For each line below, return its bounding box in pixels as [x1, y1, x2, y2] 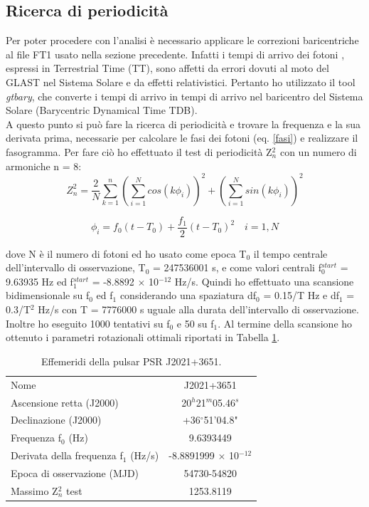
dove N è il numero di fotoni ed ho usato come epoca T [6, 246, 247, 261]
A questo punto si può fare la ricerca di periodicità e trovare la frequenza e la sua [6, 116, 361, 131]
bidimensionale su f [6, 288, 90, 303]
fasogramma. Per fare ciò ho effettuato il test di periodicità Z [6, 144, 272, 159]
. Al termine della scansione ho [218, 315, 353, 330]
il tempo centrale [253, 246, 328, 261]
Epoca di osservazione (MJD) [11, 465, 139, 480]
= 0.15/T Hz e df [263, 288, 339, 303]
